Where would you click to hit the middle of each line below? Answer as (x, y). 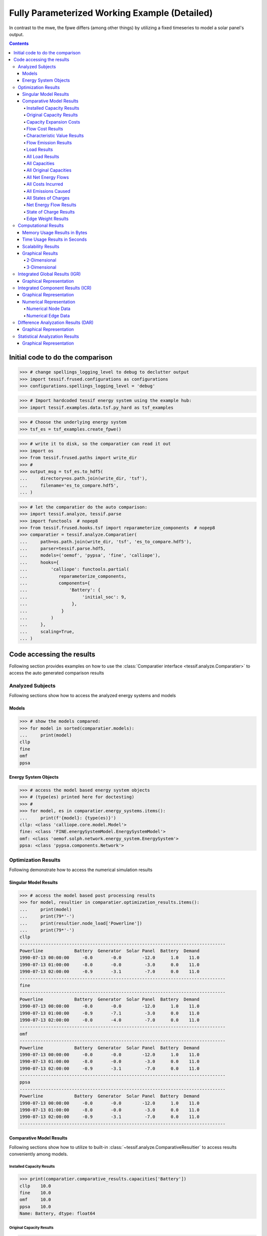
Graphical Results (40, 253)
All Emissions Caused (48, 191)
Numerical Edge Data (48, 315)
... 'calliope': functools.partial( (74, 569)
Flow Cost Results (45, 129)
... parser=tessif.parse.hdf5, (63, 549)
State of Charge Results (51, 212)
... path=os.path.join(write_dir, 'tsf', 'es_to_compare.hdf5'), (106, 542)
